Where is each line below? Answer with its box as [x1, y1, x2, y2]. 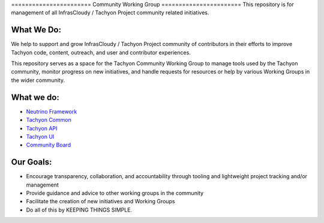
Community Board [26, 141, 71, 149]
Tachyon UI [26, 133, 55, 140]
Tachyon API [26, 124, 58, 132]
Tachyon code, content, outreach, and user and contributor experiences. [11, 48, 191, 56]
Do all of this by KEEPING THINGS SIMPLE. [26, 206, 132, 213]
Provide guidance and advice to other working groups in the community [26, 190, 204, 197]
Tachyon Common [26, 117, 71, 124]
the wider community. [11, 77, 65, 84]
